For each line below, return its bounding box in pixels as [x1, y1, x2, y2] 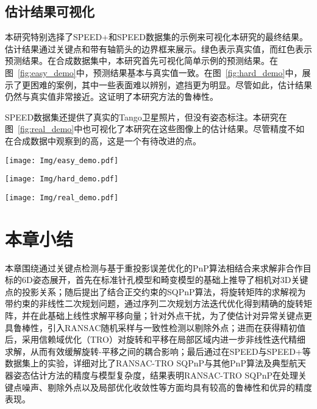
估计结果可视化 [5, 2, 94, 21]
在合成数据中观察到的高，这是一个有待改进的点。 [5, 134, 201, 147]
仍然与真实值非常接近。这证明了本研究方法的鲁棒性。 [5, 90, 218, 103]
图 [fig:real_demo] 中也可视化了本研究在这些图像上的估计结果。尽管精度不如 [5, 122, 305, 135]
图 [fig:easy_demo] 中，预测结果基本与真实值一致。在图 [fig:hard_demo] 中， [5, 66, 302, 79]
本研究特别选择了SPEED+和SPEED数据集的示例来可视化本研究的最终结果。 [5, 30, 308, 43]
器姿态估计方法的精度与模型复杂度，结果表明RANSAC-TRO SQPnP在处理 [5, 368, 299, 381]
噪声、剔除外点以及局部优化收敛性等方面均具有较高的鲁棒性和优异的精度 [21, 380, 312, 393]
